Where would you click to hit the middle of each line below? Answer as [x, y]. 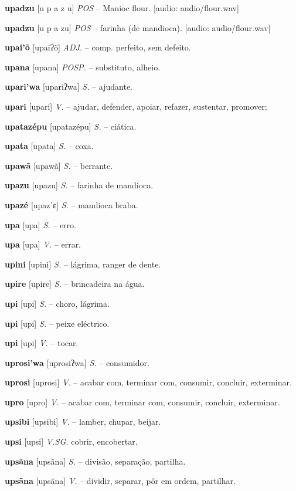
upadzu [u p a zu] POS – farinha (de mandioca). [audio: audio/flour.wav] [138, 27]
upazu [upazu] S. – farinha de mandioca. [79, 185]
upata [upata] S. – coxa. [49, 146]
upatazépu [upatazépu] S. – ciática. [71, 126]
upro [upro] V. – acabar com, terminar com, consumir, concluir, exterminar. [142, 402]
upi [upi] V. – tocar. [42, 343]
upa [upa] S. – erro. [40, 224]
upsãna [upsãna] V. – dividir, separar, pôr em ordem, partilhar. [120, 481]
